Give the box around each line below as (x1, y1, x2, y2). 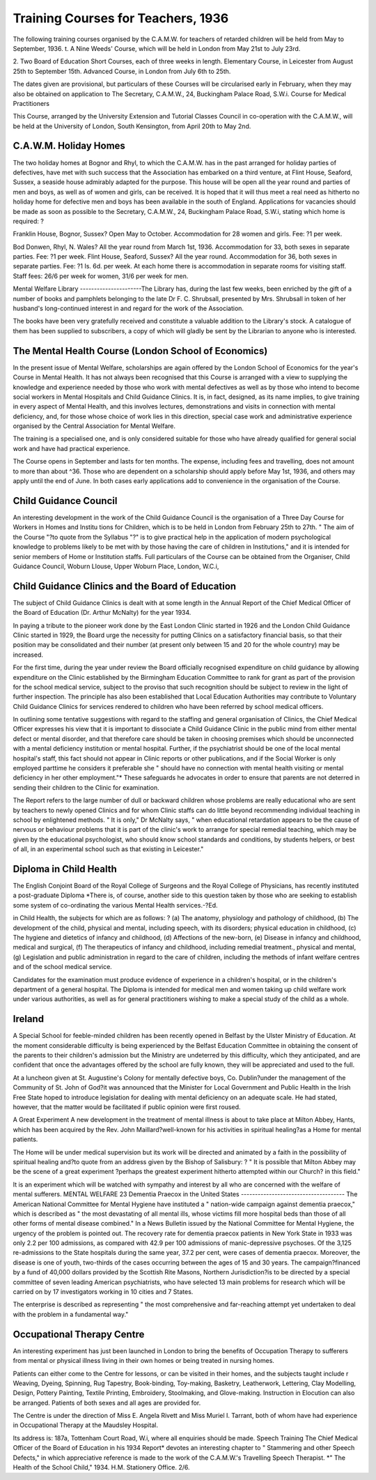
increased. (13, 650, 44, 659)
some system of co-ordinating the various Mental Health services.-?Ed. (13, 901, 219, 909)
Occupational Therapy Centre (13, 1328, 145, 1340)
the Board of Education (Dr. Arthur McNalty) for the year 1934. (13, 609, 191, 617)
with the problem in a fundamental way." (13, 1310, 129, 1318)
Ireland (13, 1013, 45, 1025)
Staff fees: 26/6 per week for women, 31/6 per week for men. (13, 272, 189, 280)
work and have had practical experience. (13, 444, 130, 452)
